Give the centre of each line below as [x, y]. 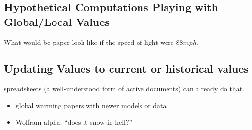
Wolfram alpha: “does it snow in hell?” [74, 121]
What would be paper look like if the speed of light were [89, 42]
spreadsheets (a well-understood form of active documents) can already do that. [124, 89]
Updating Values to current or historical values [126, 68]
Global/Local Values [57, 21]
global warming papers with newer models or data [91, 105]
